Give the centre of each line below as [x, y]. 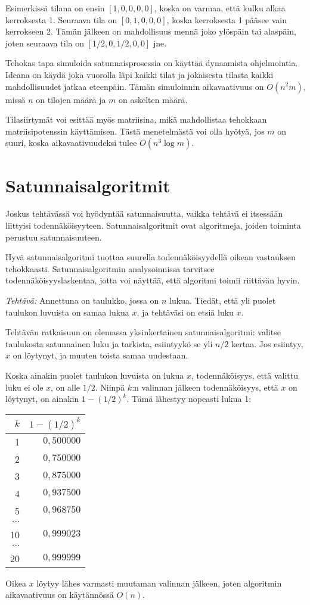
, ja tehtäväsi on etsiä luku [185, 312]
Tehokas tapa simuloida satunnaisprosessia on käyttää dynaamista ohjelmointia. [152, 63]
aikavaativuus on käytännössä [60, 595]
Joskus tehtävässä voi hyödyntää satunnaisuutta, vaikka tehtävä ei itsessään [144, 213]
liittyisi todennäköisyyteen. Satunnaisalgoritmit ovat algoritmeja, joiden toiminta [153, 225]
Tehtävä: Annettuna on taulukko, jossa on [82, 300]
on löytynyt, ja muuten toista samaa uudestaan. [100, 355]
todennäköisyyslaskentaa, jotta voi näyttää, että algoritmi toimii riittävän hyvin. [153, 280]
